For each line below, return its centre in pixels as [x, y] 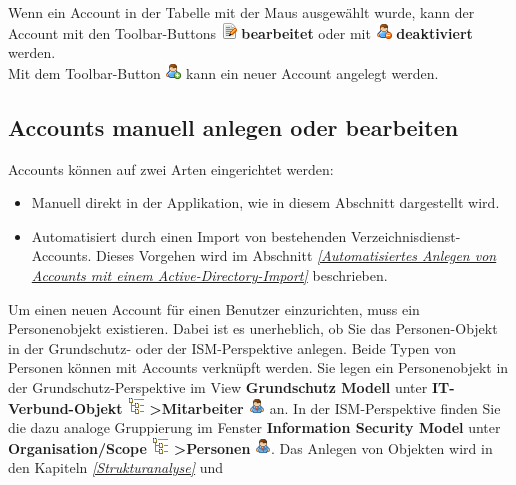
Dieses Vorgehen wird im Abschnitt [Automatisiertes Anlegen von [296, 255]
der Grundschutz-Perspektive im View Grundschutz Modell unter [218, 386]
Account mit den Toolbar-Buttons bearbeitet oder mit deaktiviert [240, 32]
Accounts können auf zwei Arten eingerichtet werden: [171, 168]
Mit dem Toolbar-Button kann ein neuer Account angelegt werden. [223, 72]
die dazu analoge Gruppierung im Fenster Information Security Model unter [254, 427]
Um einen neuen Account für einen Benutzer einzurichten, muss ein [214, 308]
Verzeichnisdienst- [405, 235]
